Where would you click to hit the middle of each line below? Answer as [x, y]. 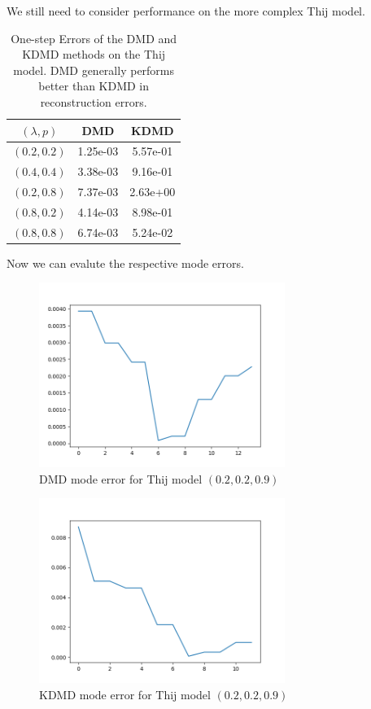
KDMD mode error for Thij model [125, 694]
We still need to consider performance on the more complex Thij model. [186, 11]
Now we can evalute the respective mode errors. [125, 263]
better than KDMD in [94, 86]
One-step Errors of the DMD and [94, 38]
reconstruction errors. [94, 101]
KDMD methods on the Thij [94, 54]
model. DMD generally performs [94, 70]
